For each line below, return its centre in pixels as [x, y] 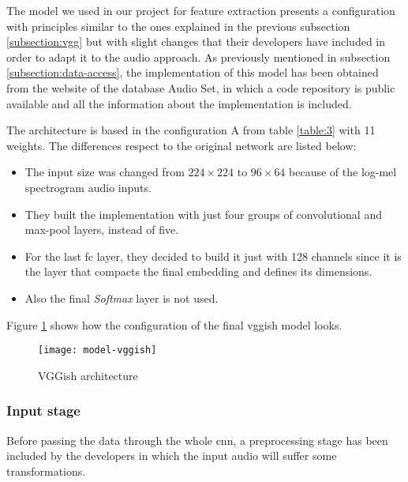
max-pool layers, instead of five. [102, 230]
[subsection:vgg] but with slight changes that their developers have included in [196, 41]
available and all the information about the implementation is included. [179, 103]
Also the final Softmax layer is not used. [122, 297]
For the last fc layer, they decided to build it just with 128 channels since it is [213, 256]
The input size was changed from [105, 172]
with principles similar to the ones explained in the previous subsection [178, 26]
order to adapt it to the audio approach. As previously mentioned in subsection [198, 56]
